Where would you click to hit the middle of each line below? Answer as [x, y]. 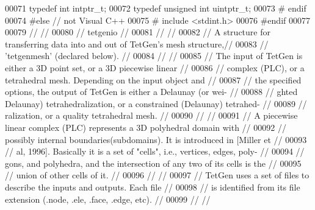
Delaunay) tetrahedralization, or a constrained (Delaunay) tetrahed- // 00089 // [156, 103]
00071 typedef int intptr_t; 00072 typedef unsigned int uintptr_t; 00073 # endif [156, 8]
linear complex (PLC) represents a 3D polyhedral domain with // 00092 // [146, 127]
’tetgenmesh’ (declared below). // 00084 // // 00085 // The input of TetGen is [154, 56]
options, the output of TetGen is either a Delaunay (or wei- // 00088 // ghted [151, 92]
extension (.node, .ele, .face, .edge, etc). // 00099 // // [108, 199]
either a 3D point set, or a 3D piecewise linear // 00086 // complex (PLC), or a [155, 67]
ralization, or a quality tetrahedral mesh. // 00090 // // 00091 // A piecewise [151, 115]
